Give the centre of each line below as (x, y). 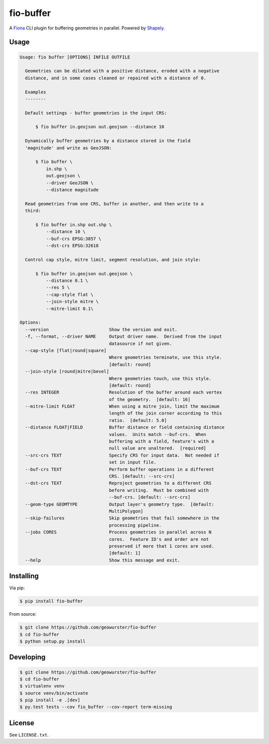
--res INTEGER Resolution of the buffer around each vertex (124, 392)
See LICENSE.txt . (29, 735)
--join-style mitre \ (72, 302)
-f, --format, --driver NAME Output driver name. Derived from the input (124, 337)
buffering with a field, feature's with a (161, 441)
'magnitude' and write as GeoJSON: (68, 148)
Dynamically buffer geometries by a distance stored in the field (108, 141)
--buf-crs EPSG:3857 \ (73, 239)
